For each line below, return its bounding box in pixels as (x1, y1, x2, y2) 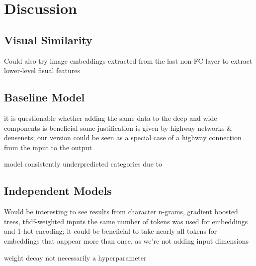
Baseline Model (4, 89, 85, 105)
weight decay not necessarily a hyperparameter (4, 252, 147, 263)
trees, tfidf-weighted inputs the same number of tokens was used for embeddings (4, 216, 248, 226)
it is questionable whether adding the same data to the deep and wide (4, 112, 217, 123)
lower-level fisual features (4, 65, 81, 76)
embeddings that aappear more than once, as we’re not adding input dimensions (4, 235, 249, 246)
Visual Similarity (4, 32, 92, 47)
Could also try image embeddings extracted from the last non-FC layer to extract (4, 55, 253, 66)
